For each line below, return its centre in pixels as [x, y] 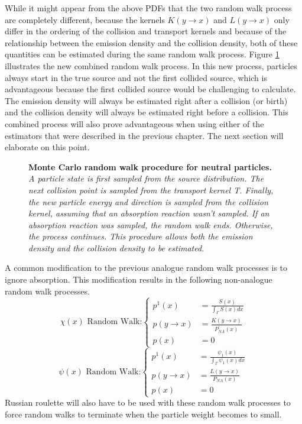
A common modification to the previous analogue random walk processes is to [146, 268]
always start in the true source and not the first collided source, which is [136, 77]
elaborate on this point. [47, 147]
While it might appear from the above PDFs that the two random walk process [148, 8]
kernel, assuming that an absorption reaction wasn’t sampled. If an [149, 213]
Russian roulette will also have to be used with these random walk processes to [148, 402]
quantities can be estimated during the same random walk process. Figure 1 [142, 54]
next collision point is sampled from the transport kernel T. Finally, [151, 190]
